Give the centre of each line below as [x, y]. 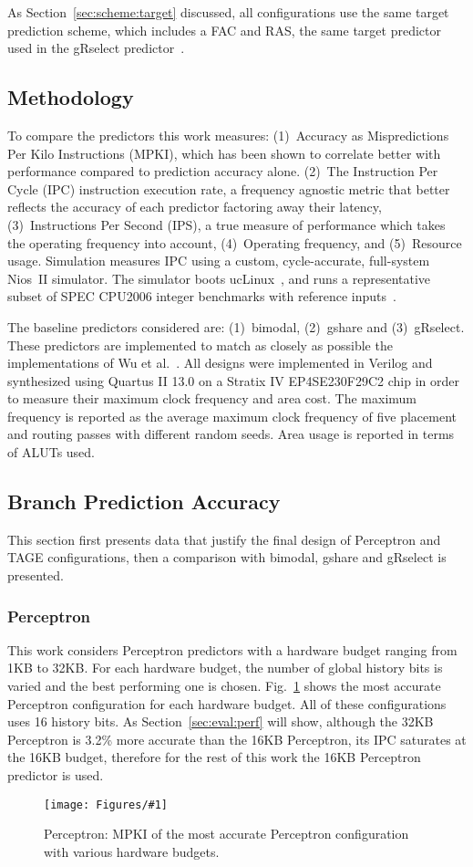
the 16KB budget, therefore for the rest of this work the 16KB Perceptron [214, 757]
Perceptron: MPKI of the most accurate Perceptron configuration [226, 834]
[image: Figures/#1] [106, 804]
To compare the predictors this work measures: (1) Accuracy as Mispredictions [228, 135]
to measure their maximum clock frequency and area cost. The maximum [212, 398]
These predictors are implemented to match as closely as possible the [200, 345]
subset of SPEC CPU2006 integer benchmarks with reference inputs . [202, 296]
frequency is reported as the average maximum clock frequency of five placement [232, 416]
